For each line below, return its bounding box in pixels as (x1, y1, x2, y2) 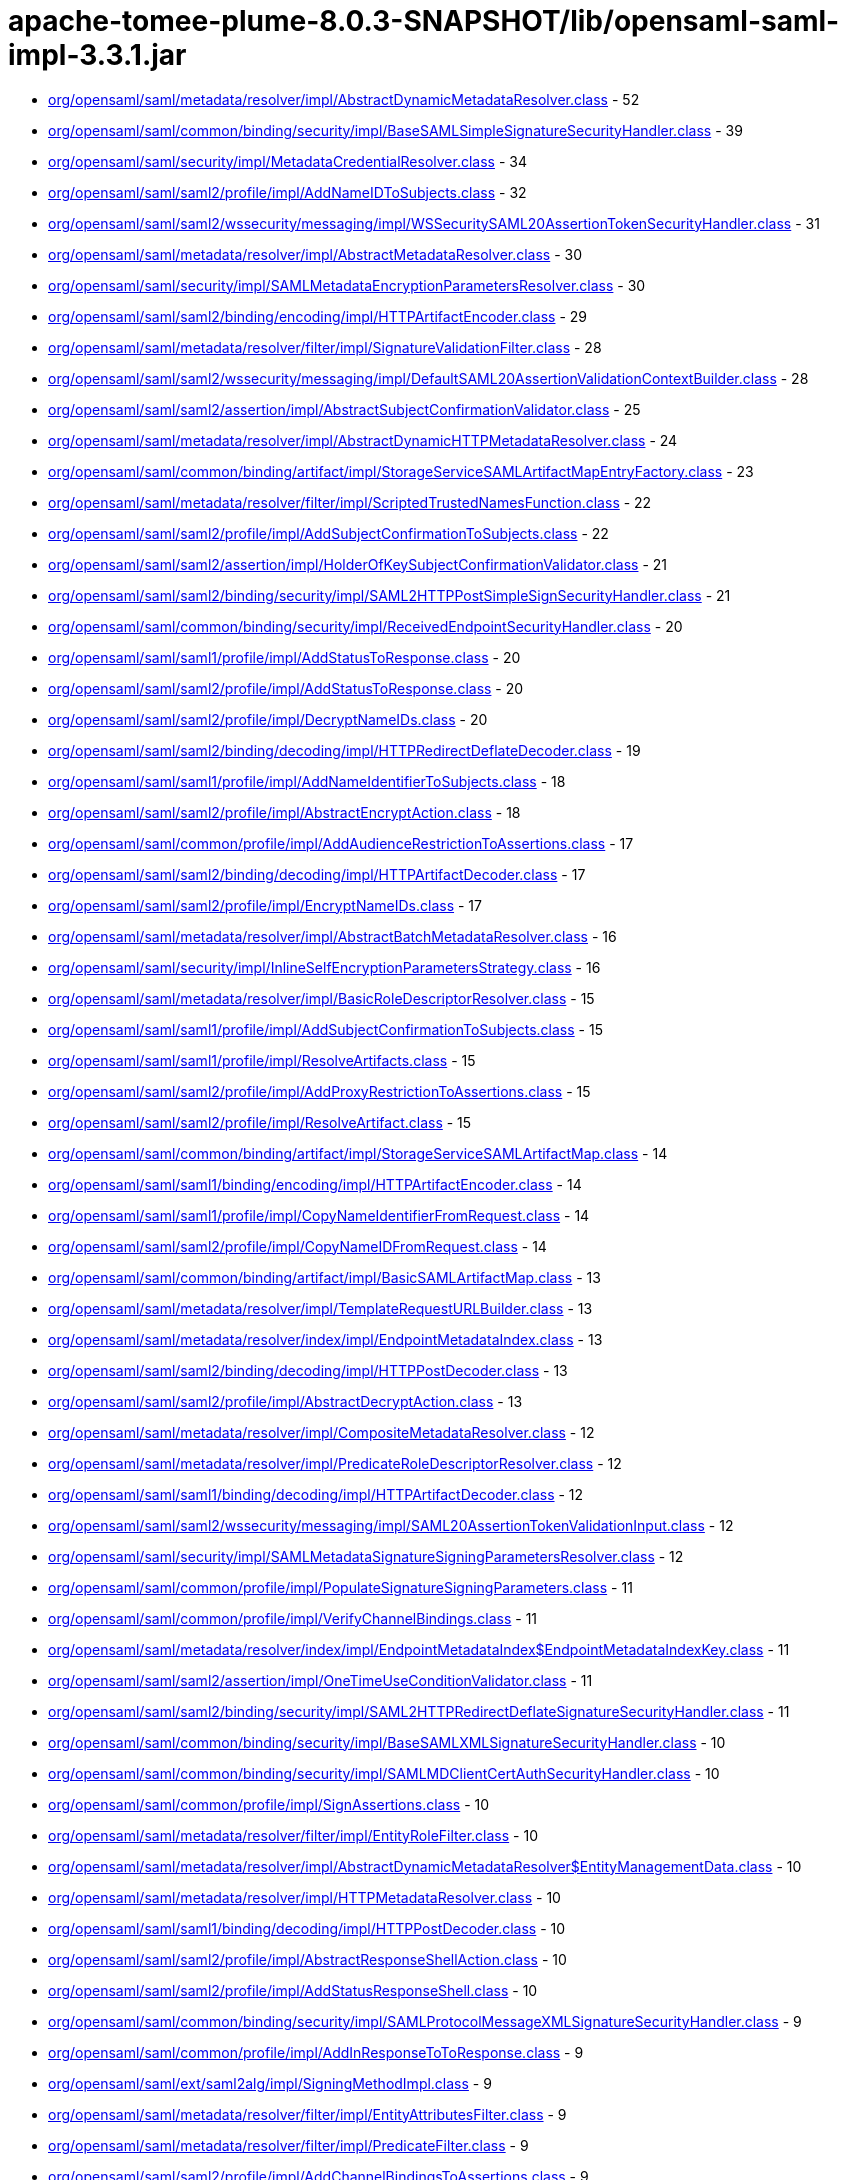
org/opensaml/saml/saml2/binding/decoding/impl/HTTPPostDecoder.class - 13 (48, 1361, 568, 1379)
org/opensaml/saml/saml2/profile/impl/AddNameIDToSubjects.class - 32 (48, 183, 527, 201)
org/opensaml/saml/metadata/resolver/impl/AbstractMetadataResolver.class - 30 (48, 245, 583, 263)
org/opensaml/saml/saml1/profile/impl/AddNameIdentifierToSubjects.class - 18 (48, 772, 566, 790)
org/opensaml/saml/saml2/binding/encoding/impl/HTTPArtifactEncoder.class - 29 (48, 307, 588, 325)
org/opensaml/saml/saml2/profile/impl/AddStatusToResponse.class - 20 (48, 679, 524, 697)
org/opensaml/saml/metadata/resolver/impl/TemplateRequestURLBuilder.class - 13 (48, 1299, 593, 1317)
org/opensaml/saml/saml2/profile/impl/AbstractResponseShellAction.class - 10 (48, 1950, 567, 1968)
